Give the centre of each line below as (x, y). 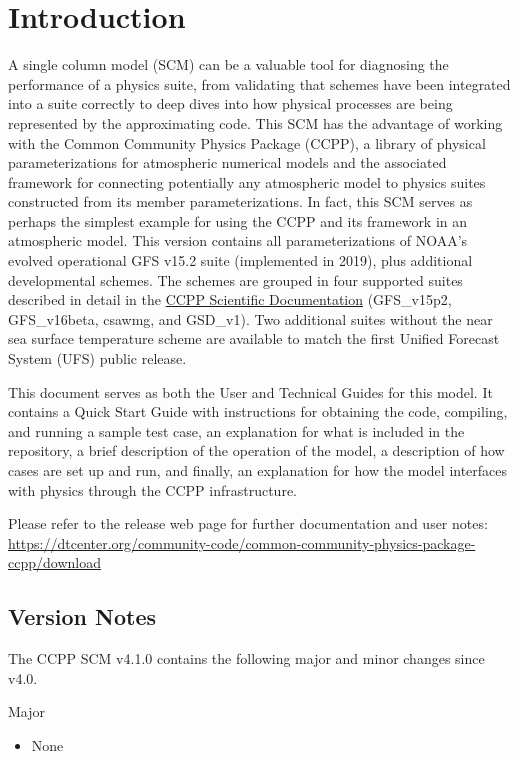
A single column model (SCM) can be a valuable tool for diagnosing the (228, 64)
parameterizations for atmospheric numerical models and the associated (227, 162)
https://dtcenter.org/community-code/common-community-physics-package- (242, 542)
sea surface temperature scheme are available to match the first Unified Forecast (254, 338)
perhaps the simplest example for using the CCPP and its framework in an (238, 220)
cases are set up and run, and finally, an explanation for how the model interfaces (258, 470)
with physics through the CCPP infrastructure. (152, 489)
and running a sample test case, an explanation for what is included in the (236, 430)
